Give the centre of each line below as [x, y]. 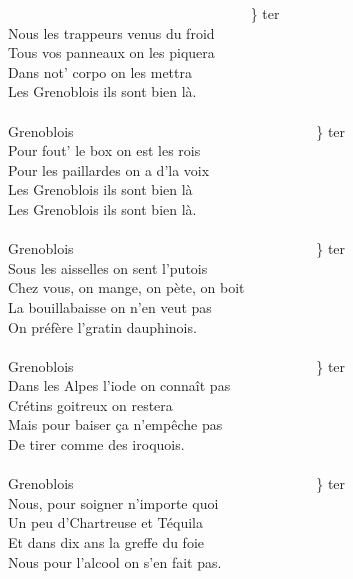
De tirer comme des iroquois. [96, 444]
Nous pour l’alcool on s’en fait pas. [115, 561]
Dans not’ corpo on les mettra [100, 71]
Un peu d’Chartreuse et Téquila [105, 522]
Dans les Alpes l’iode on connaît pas [119, 385]
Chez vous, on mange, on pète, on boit [126, 287]
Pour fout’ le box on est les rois [104, 150]
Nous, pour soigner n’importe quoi [113, 502]
